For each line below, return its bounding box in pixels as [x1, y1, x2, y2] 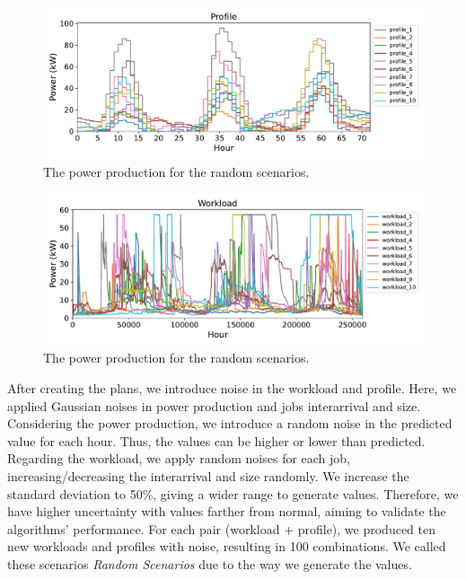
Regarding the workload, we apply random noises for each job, [7, 449, 351, 468]
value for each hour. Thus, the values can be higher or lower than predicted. [7, 431, 426, 450]
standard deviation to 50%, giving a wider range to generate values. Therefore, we [7, 484, 459, 503]
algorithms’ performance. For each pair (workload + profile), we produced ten [7, 519, 436, 538]
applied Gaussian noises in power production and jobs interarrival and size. [7, 396, 421, 415]
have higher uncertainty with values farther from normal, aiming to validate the [7, 502, 446, 521]
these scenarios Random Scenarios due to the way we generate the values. [7, 555, 412, 573]
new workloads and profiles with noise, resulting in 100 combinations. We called [7, 537, 446, 556]
